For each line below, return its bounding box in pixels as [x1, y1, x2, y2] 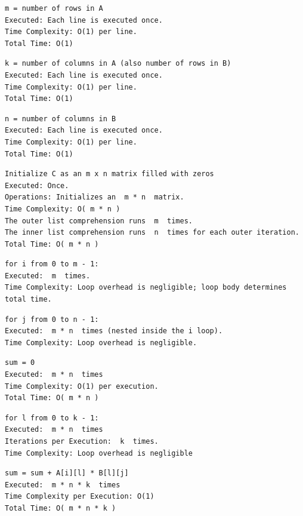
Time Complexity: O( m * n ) [5, 204, 120, 213]
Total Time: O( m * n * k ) [5, 503, 116, 512]
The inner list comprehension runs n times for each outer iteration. [5, 228, 299, 237]
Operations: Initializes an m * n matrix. [5, 193, 184, 202]
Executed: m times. [5, 271, 91, 280]
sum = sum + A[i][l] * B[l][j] [5, 469, 129, 478]
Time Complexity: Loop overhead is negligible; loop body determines [5, 283, 287, 292]
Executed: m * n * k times [5, 480, 120, 489]
